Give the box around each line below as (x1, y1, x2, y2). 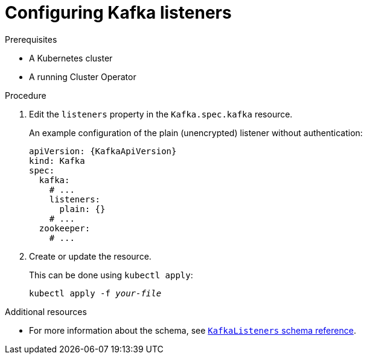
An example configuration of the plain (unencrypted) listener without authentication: (29, 127, 363, 138)
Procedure (5, 90, 46, 101)
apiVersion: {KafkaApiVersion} (29, 146, 177, 156)
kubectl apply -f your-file (29, 288, 162, 298)
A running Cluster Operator (29, 71, 136, 82)
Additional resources (5, 306, 87, 317)
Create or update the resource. (29, 251, 152, 261)
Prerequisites (5, 34, 57, 45)
